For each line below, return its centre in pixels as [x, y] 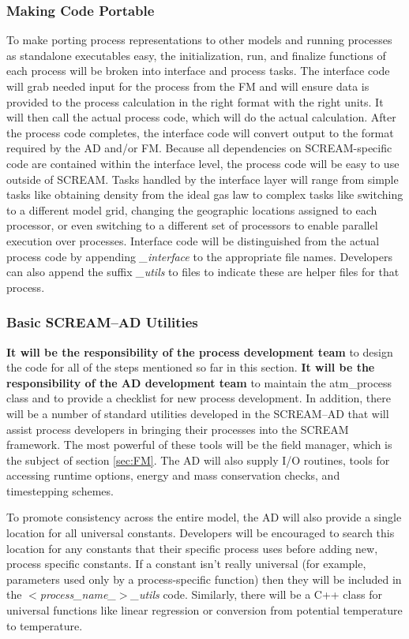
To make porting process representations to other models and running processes [199, 40]
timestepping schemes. [60, 490]
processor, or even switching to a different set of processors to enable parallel [192, 225]
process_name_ [78, 594]
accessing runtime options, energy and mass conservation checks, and [173, 475]
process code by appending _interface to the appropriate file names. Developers [199, 256]
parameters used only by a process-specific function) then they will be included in [204, 579]
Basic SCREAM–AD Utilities [102, 322]
